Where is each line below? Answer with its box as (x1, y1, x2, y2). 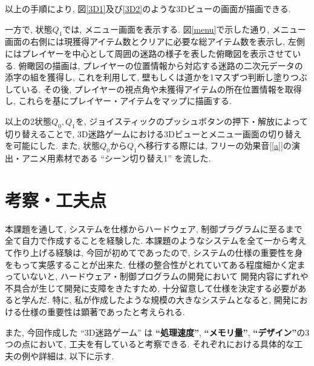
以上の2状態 (5, 114, 51, 127)
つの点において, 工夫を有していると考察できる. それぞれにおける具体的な (5, 338, 294, 350)
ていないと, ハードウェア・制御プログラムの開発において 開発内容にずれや (13, 270, 309, 283)
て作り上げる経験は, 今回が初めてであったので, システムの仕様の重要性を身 (5, 246, 303, 259)
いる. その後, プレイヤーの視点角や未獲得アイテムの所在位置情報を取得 (21, 82, 302, 95)
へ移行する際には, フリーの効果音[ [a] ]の (137, 139, 292, 152)
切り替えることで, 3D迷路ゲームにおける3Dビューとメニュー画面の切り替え (5, 127, 302, 140)
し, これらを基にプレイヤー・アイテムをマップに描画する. (5, 94, 232, 107)
